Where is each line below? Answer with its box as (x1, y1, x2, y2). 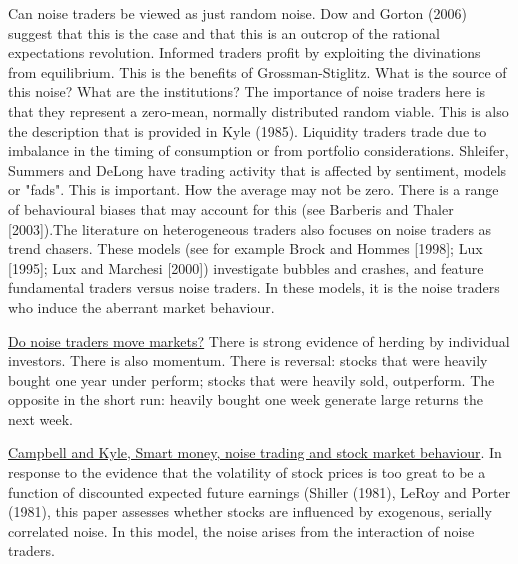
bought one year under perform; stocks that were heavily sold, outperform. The (8, 369, 495, 390)
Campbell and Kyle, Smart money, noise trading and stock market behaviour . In (8, 442, 502, 463)
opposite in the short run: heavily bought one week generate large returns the (8, 389, 483, 410)
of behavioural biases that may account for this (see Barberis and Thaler (8, 198, 454, 219)
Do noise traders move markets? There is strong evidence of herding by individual (8, 330, 510, 351)
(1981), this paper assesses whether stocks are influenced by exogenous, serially (8, 501, 492, 522)
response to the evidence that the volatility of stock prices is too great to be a (8, 462, 486, 483)
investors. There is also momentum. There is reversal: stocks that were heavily (8, 350, 488, 371)
